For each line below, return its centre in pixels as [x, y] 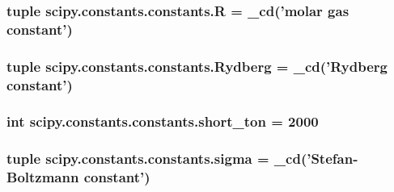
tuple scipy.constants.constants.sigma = [138, 159]
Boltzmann [43, 177]
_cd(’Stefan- [316, 159]
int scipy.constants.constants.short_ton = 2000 [163, 121]
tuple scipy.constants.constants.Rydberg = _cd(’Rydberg [197, 66]
